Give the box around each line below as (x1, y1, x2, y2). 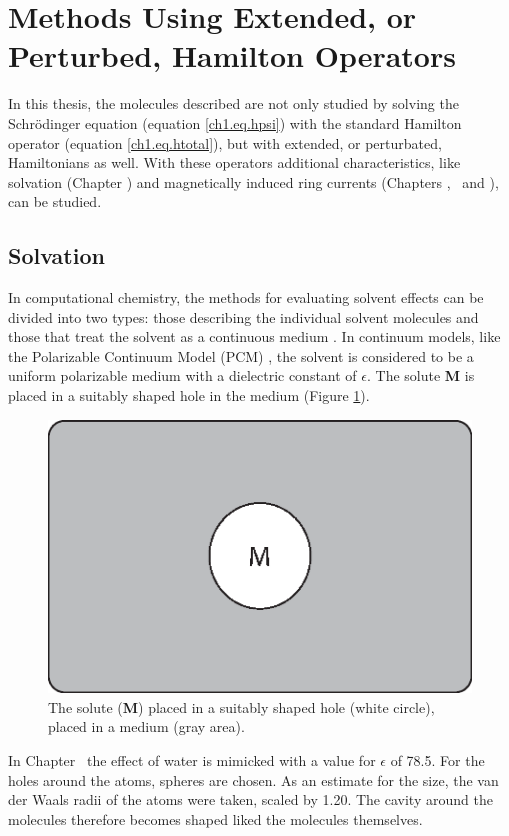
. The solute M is (367, 365, 475, 386)
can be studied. (8, 191, 102, 212)
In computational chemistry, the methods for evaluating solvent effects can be (8, 287, 484, 308)
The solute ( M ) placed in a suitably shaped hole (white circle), (48, 696, 435, 717)
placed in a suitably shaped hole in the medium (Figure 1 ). (8, 385, 370, 406)
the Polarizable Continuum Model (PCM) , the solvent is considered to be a (8, 345, 474, 366)
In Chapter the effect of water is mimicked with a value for (8, 749, 376, 770)
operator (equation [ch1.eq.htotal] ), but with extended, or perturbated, (8, 132, 442, 153)
